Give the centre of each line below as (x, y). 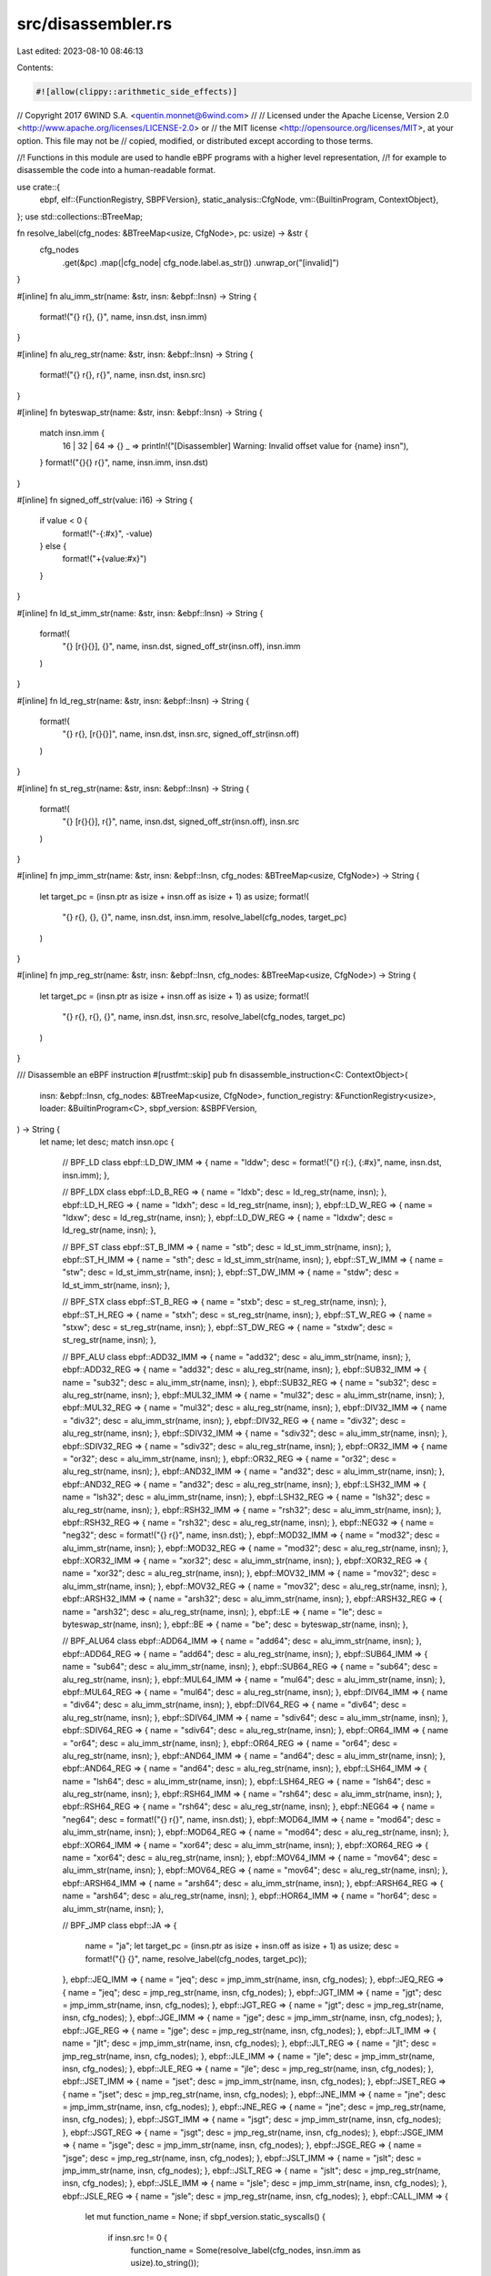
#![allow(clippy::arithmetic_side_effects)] (137, 91)
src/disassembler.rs (95, 24)
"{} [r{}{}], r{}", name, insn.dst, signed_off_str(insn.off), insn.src (181, 822)
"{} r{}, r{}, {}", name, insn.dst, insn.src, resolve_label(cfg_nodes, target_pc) (204, 1017)
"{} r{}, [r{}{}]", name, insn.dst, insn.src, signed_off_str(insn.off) (181, 734)
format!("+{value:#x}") (105, 559)
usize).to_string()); (165, 2263)
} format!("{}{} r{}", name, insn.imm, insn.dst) (124, 462)
